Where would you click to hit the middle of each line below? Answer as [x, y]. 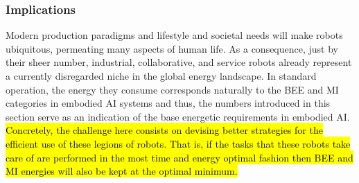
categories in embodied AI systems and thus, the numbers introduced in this [168, 103]
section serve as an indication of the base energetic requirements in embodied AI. [178, 116]
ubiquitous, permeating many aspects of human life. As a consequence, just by [172, 48]
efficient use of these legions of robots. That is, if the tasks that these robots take [178, 143]
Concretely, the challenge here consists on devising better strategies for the [164, 130]
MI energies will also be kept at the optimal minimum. [122, 171]
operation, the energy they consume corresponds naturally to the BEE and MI [172, 89]
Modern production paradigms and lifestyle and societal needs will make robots [174, 35]
